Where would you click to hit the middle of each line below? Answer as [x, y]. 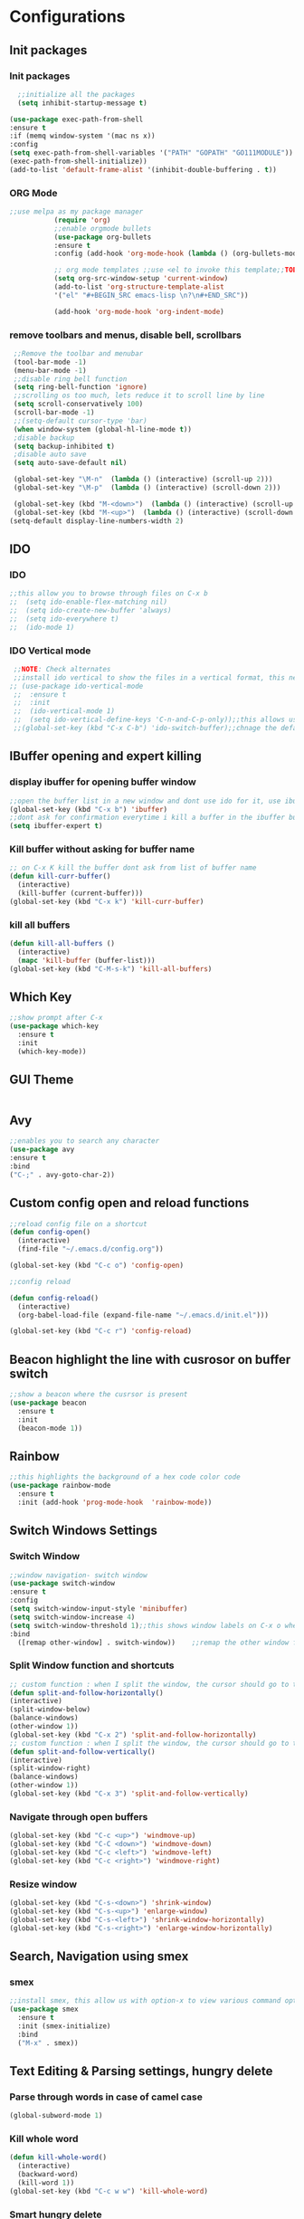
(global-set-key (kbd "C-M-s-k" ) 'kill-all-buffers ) [111, 969]
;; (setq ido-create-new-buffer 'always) [90, 611]
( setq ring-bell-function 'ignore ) [80, 387]
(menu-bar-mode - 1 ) [50, 370]
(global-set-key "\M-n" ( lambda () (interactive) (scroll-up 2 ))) [143, 480]
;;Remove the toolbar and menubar [78, 353]
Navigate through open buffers [79, 1816]
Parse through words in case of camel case [106, 2097]
